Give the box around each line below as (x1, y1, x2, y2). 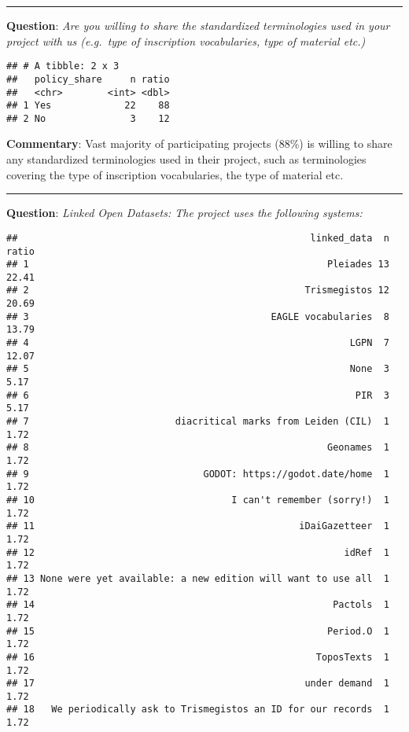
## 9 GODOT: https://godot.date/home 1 (6, 468, 389, 480)
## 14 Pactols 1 (6, 599, 389, 611)
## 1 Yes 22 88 (6, 100, 170, 112)
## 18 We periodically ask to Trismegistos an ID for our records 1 (6, 704, 389, 715)
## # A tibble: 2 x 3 (6, 61, 120, 72)
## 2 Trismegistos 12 (6, 285, 389, 296)
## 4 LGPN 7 (6, 337, 389, 349)
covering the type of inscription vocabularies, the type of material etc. (6, 166, 344, 182)
